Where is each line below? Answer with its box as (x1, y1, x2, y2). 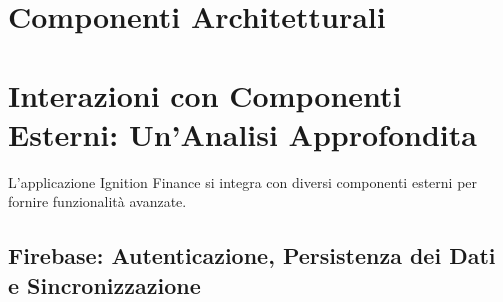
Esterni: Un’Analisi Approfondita (8, 113, 477, 154)
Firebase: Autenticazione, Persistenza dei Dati (8, 240, 496, 271)
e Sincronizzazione (8, 269, 201, 300)
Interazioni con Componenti (8, 74, 402, 115)
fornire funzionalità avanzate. (8, 191, 187, 212)
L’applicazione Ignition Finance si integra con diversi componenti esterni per (8, 171, 478, 192)
